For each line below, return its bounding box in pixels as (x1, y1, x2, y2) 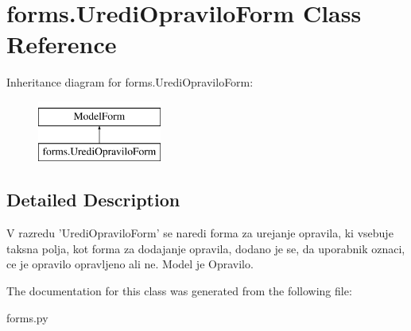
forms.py (6, 309, 48, 325)
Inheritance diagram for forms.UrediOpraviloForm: (6, 74, 254, 90)
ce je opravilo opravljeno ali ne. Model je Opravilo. (6, 256, 254, 272)
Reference (6, 28, 117, 60)
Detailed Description (6, 187, 180, 212)
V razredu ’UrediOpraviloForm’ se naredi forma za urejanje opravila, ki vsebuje (6, 225, 394, 241)
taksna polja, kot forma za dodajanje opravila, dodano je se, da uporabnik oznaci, (6, 240, 405, 256)
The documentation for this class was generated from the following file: (6, 283, 352, 299)
